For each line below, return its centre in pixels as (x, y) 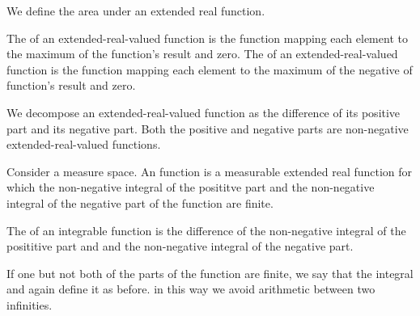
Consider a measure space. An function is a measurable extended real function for (210, 171)
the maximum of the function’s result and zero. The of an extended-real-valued (202, 54)
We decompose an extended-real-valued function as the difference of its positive (204, 112)
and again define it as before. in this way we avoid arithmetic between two (191, 289)
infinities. (30, 304)
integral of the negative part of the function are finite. (140, 202)
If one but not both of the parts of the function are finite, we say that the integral (210, 273)
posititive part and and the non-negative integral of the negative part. (180, 246)
